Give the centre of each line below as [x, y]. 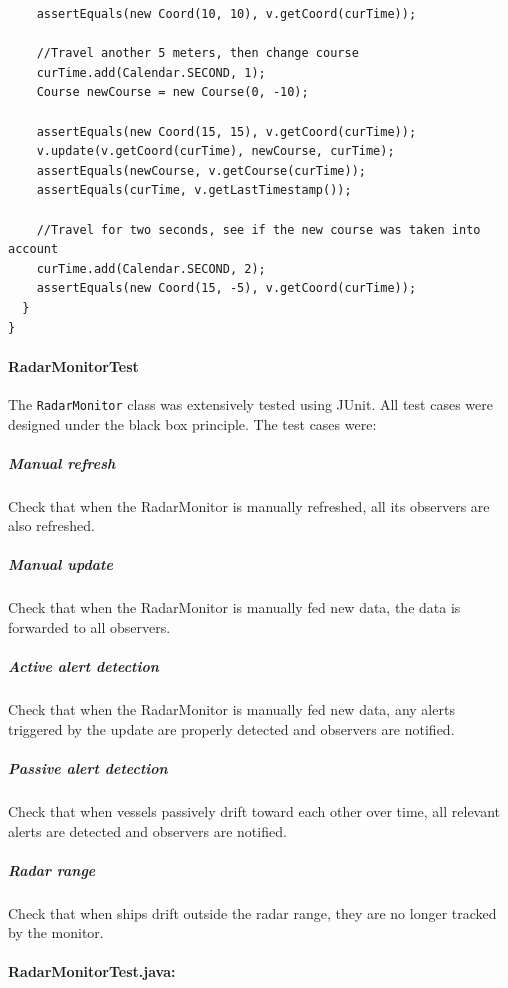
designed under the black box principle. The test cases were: [192, 423]
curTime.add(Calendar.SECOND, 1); [151, 72]
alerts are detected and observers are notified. [147, 830]
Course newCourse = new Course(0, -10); [172, 92]
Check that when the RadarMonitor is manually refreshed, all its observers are [249, 505]
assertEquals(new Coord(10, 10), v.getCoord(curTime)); [226, 14]
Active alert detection [83, 666]
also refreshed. [51, 525]
